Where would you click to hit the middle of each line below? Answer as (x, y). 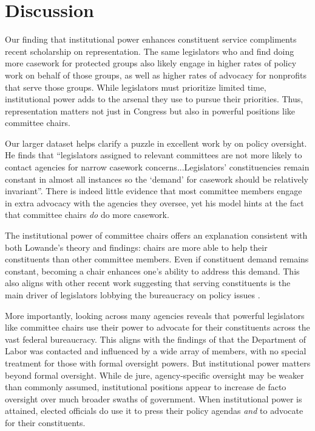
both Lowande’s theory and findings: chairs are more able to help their (136, 247)
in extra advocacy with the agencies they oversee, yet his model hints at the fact (154, 202)
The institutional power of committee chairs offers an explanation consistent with (156, 235)
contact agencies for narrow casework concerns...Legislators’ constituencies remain (157, 167)
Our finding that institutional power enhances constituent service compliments (151, 39)
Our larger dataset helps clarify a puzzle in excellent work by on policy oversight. (156, 143)
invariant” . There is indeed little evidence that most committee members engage (154, 191)
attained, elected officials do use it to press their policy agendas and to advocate (154, 411)
